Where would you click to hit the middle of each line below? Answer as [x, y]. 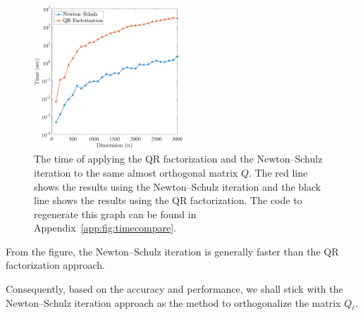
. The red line [278, 172]
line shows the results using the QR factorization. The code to [168, 200]
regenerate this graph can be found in [115, 214]
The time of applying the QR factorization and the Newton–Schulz [178, 159]
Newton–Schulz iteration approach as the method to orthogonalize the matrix [173, 302]
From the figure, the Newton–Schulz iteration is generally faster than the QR [172, 251]
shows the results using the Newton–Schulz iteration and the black [178, 186]
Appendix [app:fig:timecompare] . [105, 228]
